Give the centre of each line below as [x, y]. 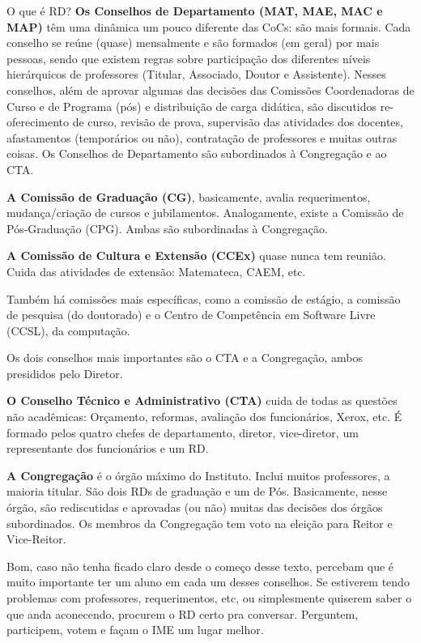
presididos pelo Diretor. [65, 373]
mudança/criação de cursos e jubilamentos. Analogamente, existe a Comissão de [205, 213]
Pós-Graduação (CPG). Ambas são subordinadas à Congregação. [167, 228]
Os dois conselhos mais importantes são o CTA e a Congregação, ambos [185, 358]
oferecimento [38, 122]
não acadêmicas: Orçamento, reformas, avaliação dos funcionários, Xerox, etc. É [204, 417]
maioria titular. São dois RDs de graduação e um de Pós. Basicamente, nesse [197, 491]
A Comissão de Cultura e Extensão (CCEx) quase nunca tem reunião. [196, 255]
